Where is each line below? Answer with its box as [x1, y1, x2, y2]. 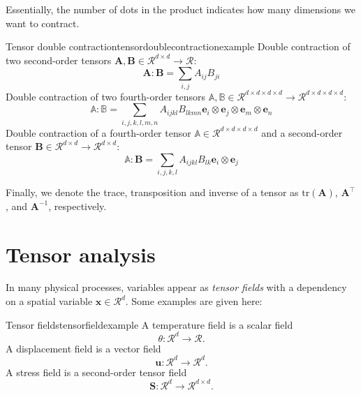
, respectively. [48, 198, 107, 213]
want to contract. [6, 15, 80, 30]
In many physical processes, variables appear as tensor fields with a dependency [6, 280, 347, 295]
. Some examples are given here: [125, 294, 263, 308]
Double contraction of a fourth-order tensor [6, 125, 191, 140]
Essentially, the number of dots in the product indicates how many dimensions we [6, 2, 355, 16]
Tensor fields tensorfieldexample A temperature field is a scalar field [6, 317, 293, 331]
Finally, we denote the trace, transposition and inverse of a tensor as [6, 185, 299, 200]
